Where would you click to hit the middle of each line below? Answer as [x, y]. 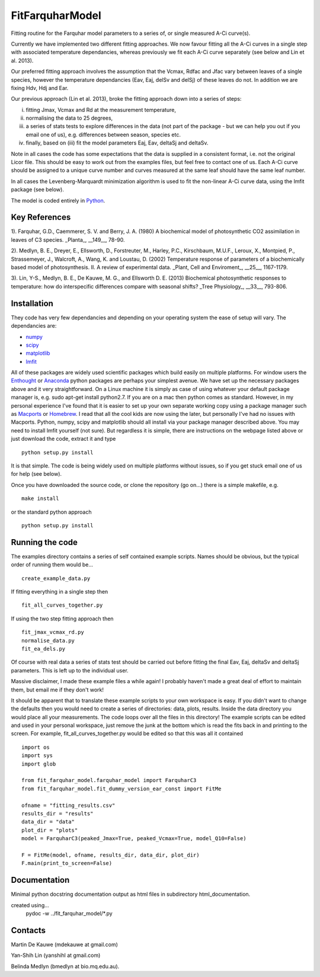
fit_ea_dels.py [44, 648]
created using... [30, 905]
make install [40, 499]
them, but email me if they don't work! [57, 690]
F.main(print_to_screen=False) [67, 863]
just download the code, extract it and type [63, 439]
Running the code [44, 542]
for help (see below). [36, 474]
